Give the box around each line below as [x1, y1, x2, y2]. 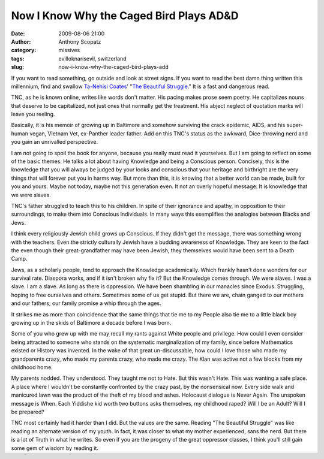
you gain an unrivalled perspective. [11, 138, 98, 146]
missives [58, 47, 80, 54]
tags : [11, 55, 25, 62]
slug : [11, 64, 24, 71]
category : [11, 47, 37, 54]
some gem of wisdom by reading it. [11, 444, 99, 452]
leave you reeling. [11, 111, 55, 118]
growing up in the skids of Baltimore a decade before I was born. [11, 319, 172, 327]
